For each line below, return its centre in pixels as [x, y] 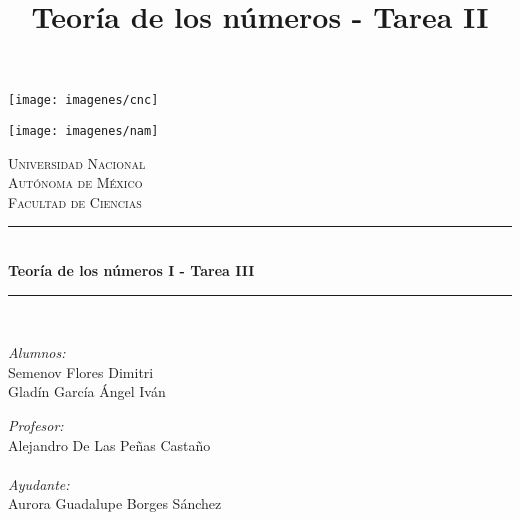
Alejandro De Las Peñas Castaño [109, 444]
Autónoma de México [75, 182]
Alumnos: [37, 352]
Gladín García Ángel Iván [87, 391]
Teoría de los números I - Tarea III [131, 270]
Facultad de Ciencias [75, 201]
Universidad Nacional [77, 162]
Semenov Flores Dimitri [81, 371]
